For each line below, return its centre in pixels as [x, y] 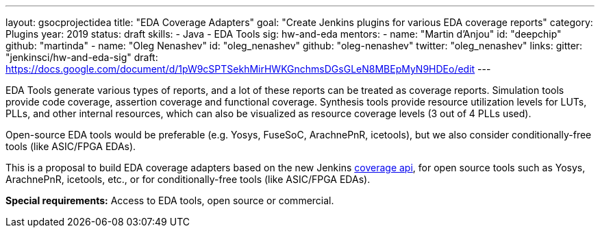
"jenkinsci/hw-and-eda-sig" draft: [82, 57]
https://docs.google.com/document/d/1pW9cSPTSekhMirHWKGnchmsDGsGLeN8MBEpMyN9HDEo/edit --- [248, 69]
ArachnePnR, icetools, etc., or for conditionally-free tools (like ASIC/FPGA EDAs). [188, 179]
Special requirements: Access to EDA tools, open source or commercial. [170, 200]
